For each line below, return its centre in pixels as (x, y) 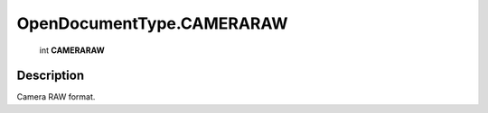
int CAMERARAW (72, 50)
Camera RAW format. (56, 97)
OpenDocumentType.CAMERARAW (152, 23)
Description (51, 76)
